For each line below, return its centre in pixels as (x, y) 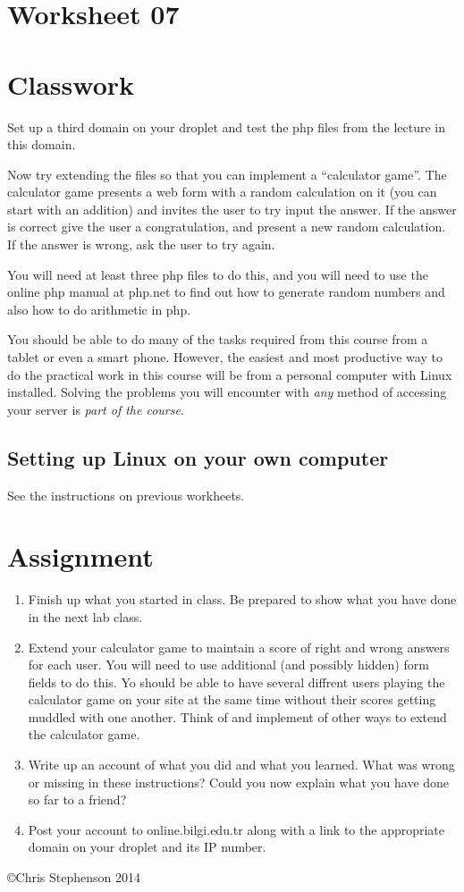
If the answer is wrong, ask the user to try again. (141, 244)
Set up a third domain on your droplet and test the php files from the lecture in (226, 126)
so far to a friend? (77, 799)
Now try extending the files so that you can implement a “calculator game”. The (227, 174)
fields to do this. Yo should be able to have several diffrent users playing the (236, 682)
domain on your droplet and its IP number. (147, 847)
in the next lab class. (85, 616)
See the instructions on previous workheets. (126, 495)
